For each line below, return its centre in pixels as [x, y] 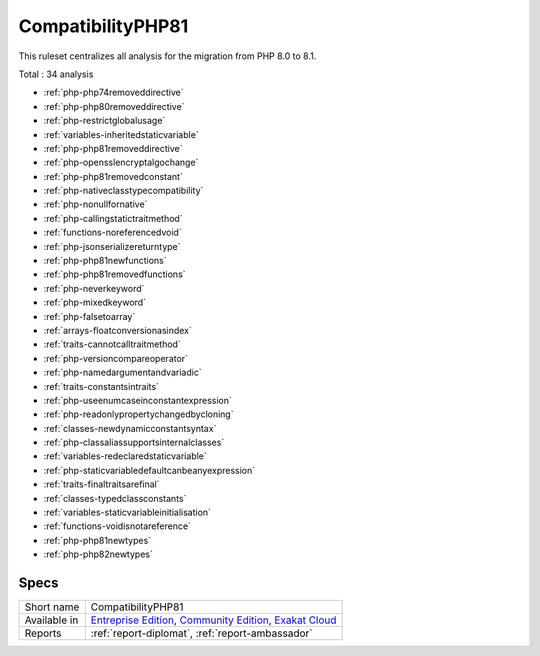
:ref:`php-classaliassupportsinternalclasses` [134, 442]
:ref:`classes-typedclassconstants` [115, 498]
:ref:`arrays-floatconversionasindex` [117, 330]
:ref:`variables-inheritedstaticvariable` [121, 134]
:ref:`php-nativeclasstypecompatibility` [123, 191]
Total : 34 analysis [56, 74]
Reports [43, 633]
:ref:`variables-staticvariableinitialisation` [127, 512]
